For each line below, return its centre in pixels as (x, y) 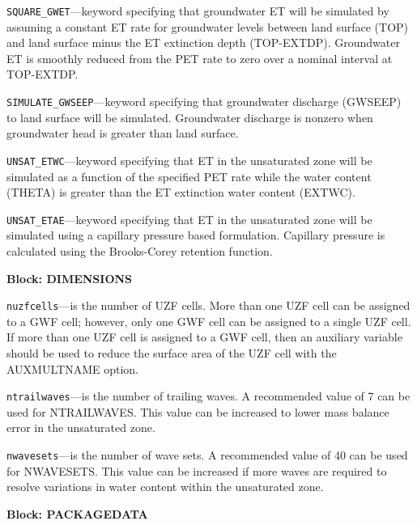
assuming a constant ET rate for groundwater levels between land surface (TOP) (208, 26)
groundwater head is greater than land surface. (123, 133)
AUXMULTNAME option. (72, 368)
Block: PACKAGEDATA (77, 513)
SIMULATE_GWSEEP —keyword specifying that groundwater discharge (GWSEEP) (204, 102)
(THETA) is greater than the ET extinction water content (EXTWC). (181, 192)
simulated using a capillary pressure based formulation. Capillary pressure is (196, 235)
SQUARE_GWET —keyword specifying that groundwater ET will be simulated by (198, 11)
